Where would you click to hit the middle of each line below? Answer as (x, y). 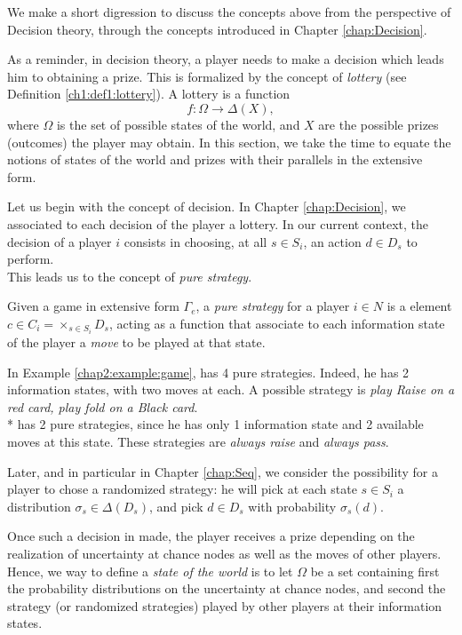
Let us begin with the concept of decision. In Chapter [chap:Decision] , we (207, 206)
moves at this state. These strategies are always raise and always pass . (198, 441)
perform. (31, 259)
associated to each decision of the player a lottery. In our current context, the (218, 223)
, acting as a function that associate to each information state (277, 323)
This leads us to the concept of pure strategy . (130, 276)
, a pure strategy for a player (273, 306)
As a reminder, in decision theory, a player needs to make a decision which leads (226, 59)
